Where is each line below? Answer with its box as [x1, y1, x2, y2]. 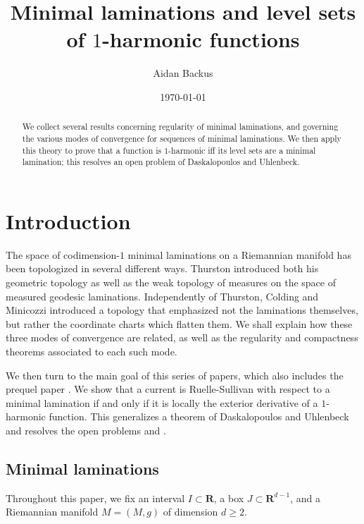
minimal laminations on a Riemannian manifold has [127, 247, 351, 262]
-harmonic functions [102, 25, 300, 54]
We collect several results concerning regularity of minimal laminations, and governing [22, 121, 339, 133]
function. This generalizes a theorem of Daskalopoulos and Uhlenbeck [49, 409, 349, 424]
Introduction [6, 206, 131, 235]
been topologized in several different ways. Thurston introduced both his [6, 261, 319, 276]
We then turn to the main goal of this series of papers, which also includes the [6, 367, 344, 382]
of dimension [163, 504, 218, 519]
